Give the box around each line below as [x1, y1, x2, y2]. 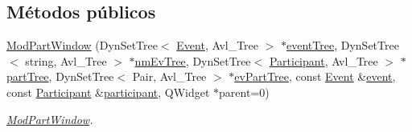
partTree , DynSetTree [6, 68, 114, 85]
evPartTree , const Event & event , [234, 68, 396, 85]
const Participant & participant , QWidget [6, 83, 210, 100]
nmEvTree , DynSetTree [134, 52, 251, 69]
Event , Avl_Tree [176, 37, 259, 54]
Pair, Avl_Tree [132, 68, 207, 85]
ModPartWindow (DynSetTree [6, 37, 158, 54]
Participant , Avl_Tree [269, 52, 378, 69]
